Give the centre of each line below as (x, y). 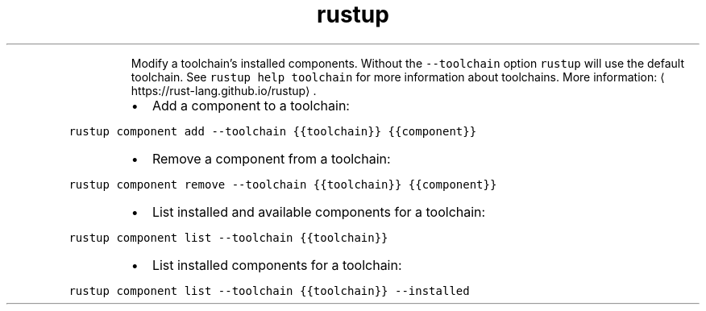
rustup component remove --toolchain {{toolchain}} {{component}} (283, 184)
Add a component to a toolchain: (251, 105)
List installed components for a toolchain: (277, 265)
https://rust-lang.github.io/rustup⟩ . (224, 90)
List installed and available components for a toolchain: (319, 211)
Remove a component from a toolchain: (271, 158)
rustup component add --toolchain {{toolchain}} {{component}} (273, 131)
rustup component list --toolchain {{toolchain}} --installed (269, 290)
